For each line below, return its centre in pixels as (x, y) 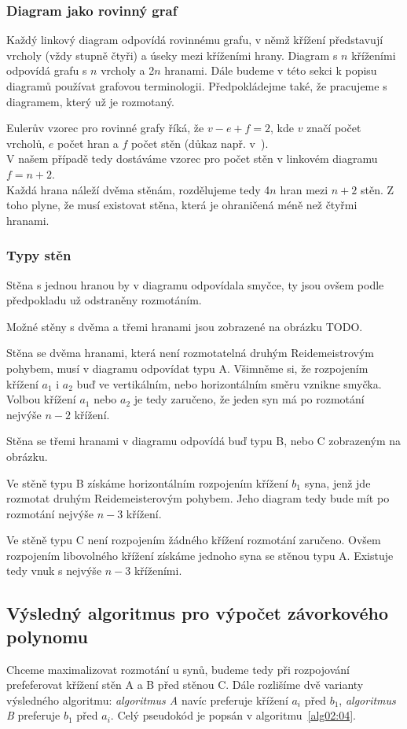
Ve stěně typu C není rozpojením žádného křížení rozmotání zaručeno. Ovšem (194, 540)
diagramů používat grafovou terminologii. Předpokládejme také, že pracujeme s (197, 86)
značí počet (334, 128)
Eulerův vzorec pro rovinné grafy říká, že (105, 128)
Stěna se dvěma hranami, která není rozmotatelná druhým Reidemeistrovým (190, 353)
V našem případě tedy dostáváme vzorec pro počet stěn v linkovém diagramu (192, 158)
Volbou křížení (41, 399)
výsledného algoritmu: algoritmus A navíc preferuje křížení (147, 700)
